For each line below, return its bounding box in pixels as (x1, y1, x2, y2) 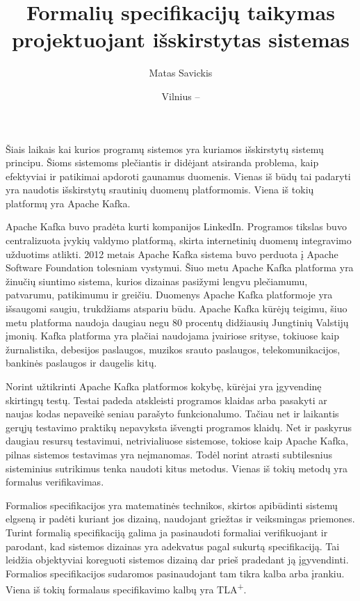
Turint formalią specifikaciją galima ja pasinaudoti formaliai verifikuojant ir (6, 524, 328, 539)
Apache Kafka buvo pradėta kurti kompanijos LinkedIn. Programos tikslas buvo (6, 219, 347, 234)
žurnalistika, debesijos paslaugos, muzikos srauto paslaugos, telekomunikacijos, (6, 342, 341, 356)
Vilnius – (161, 88, 200, 103)
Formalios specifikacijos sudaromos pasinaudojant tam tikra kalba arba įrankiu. (6, 566, 345, 580)
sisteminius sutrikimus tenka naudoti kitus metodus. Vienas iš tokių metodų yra (6, 460, 347, 475)
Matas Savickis (149, 65, 213, 80)
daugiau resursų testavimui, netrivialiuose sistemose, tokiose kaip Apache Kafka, (6, 433, 349, 448)
